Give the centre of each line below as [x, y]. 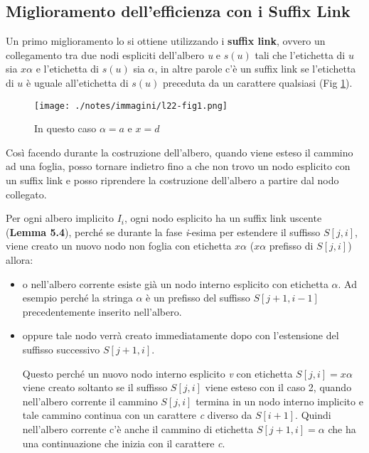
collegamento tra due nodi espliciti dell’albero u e [113, 54]
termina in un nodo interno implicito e [279, 401]
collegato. [26, 194]
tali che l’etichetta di [300, 54]
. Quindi [313, 415]
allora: [20, 259]
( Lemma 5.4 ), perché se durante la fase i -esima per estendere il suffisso [163, 231]
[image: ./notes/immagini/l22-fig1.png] [131, 106]
